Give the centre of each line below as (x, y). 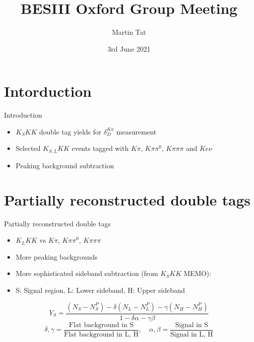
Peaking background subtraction (65, 165)
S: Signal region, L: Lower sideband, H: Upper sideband (100, 290)
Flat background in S (101, 325)
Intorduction (48, 91)
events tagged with (100, 148)
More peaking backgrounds (57, 256)
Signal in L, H (192, 334)
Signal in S (192, 325)
